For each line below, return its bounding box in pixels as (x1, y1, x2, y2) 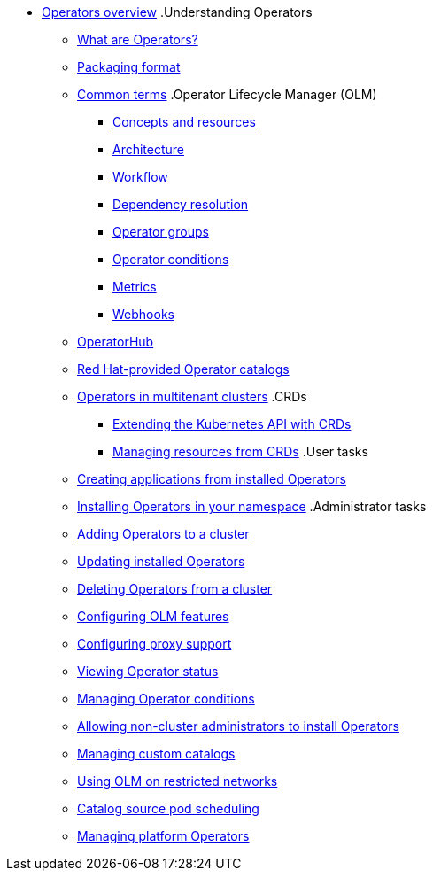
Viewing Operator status (77, 664, 219, 679)
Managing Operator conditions (77, 691, 255, 706)
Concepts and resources (112, 114, 256, 129)
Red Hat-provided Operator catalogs (77, 361, 290, 377)
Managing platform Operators (77, 828, 250, 843)
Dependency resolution (112, 197, 249, 212)
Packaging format (77, 59, 181, 74)
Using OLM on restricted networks (77, 773, 278, 789)
